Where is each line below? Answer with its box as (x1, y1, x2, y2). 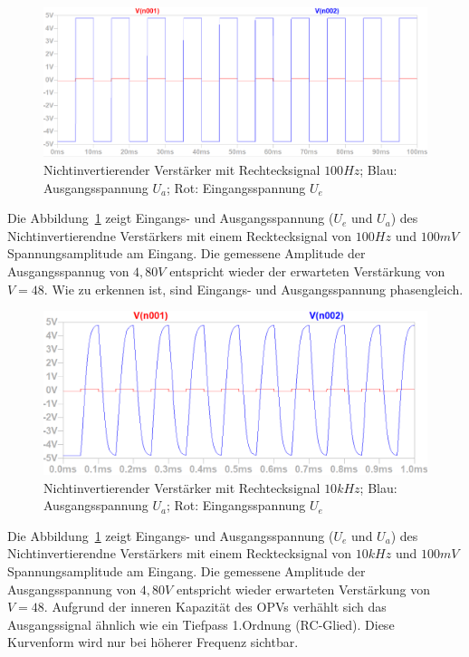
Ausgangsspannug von (7, 261, 129, 280)
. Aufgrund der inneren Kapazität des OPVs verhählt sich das (43, 597, 387, 616)
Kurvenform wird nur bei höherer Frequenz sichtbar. (7, 633, 299, 652)
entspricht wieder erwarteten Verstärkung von (176, 579, 430, 598)
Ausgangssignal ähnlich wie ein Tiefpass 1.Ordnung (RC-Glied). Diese (7, 614, 395, 633)
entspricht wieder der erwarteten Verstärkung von (169, 261, 445, 280)
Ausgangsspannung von (7, 579, 137, 598)
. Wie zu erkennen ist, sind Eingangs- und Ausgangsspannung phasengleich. (43, 279, 464, 298)
